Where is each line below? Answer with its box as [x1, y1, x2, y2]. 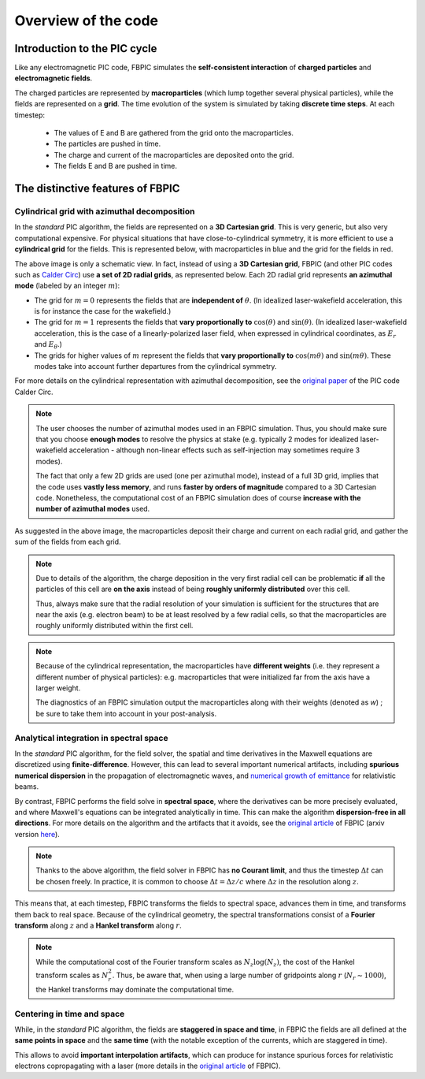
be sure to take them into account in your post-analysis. [35, 709, 216, 718]
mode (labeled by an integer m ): [14, 281, 120, 291]
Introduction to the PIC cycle [14, 42, 157, 55]
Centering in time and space [14, 1008, 125, 1019]
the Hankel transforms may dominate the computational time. [35, 984, 235, 994]
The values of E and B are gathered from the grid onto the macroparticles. [54, 128, 294, 138]
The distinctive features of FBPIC [14, 182, 180, 195]
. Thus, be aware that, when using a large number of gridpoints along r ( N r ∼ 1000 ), [112, 970, 387, 981]
